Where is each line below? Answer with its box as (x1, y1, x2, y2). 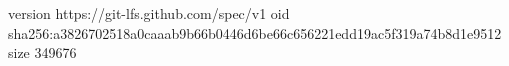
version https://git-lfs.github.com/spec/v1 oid (8, 3, 290, 23)
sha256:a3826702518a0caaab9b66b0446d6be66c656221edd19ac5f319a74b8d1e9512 (8, 22, 502, 43)
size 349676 (8, 42, 77, 63)
